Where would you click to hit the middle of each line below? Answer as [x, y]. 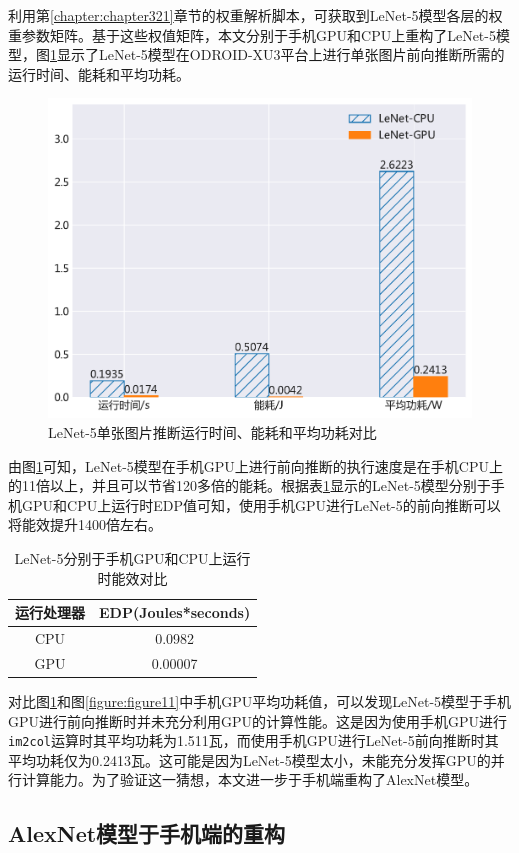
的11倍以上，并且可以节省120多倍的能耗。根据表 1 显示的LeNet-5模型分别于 [249, 485]
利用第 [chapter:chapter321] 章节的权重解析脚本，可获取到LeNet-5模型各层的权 [255, 15]
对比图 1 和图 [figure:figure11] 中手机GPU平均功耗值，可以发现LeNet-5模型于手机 [260, 700]
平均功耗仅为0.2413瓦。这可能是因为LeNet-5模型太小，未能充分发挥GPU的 [249, 759]
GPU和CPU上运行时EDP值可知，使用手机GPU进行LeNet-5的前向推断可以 [261, 504]
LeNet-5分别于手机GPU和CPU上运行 [132, 557]
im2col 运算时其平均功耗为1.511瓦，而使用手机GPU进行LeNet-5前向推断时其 [253, 740]
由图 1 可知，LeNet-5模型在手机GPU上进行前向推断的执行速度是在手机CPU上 [255, 465]
